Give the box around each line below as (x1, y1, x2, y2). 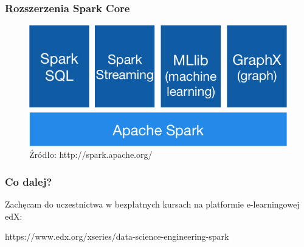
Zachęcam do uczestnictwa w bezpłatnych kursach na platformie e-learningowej (5, 198, 300, 211)
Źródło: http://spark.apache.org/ (29, 148, 153, 161)
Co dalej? (5, 174, 52, 189)
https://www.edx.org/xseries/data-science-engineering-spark (5, 230, 229, 243)
